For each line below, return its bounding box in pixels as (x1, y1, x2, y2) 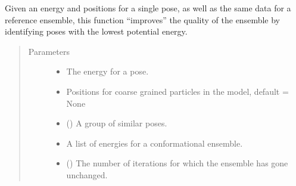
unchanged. (66, 168, 108, 181)
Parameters (28, 45, 70, 57)
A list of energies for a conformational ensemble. (66, 137, 243, 149)
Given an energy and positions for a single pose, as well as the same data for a (5, 2, 291, 14)
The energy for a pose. (66, 65, 149, 77)
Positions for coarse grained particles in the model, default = (66, 85, 289, 97)
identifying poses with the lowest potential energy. (5, 25, 188, 38)
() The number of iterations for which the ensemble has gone (66, 157, 288, 169)
